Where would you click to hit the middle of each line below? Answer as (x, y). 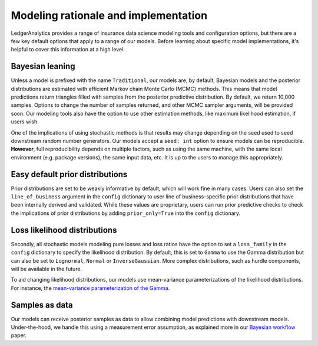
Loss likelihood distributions (64, 230)
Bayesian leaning (43, 66)
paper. (19, 335)
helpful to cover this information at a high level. (68, 50)
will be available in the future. (47, 269)
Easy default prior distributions (69, 174)
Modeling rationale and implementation (109, 15)
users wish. (25, 122)
